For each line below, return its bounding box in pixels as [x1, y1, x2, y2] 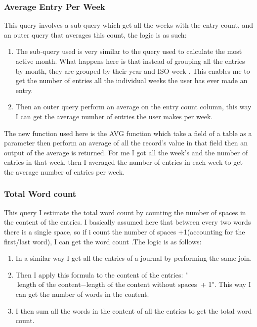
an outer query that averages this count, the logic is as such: [4, 29, 187, 40]
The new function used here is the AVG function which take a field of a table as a [4, 128, 252, 138]
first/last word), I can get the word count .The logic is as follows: [4, 236, 202, 246]
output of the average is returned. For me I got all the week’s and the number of [4, 147, 248, 157]
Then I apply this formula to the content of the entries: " [15, 269, 188, 280]
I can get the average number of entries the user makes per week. [15, 111, 213, 121]
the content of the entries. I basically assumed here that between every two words [4, 217, 251, 227]
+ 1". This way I [200, 279, 251, 289]
